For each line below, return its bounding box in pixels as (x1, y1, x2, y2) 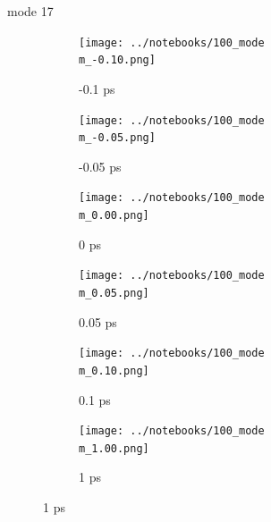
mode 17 (7, 2, 54, 20)
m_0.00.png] (79, 209, 149, 223)
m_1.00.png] (79, 442, 149, 455)
